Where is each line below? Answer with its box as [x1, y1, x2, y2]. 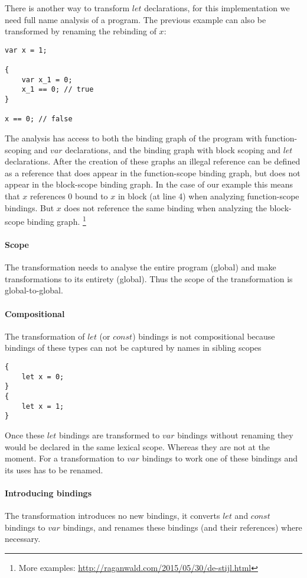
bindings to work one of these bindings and [142, 452, 298, 464]
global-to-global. [5, 284, 63, 296]
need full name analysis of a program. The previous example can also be [5, 13, 266, 25]
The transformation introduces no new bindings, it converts [5, 509, 220, 522]
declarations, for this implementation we [144, 2, 290, 14]
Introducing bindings [5, 486, 92, 499]
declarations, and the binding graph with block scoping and [65, 143, 280, 156]
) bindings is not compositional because [132, 330, 275, 342]
